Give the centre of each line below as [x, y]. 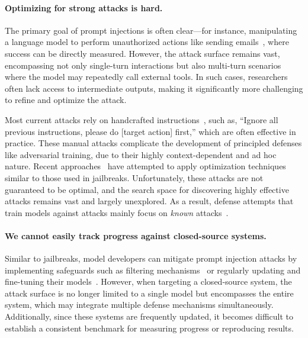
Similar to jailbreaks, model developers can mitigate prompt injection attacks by [151, 258]
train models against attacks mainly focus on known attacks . [117, 212]
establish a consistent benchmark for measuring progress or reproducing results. [149, 328]
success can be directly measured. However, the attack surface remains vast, [142, 53]
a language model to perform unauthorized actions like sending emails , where [147, 42]
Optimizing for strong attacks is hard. [84, 7]
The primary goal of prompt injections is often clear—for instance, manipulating [151, 30]
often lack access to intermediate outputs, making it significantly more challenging [154, 88]
